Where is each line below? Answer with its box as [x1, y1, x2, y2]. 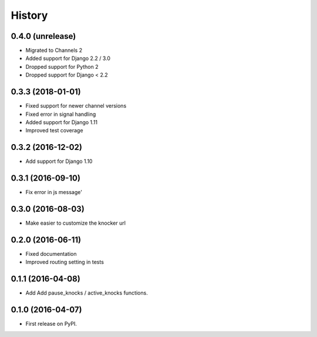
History [11, 9, 48, 22]
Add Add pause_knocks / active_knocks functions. [25, 289, 148, 296]
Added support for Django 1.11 [25, 118, 98, 126]
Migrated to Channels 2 [25, 47, 82, 54]
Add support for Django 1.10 [25, 158, 93, 165]
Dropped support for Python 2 [25, 63, 99, 70]
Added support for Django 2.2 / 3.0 [25, 55, 111, 62]
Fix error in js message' [25, 189, 82, 196]
